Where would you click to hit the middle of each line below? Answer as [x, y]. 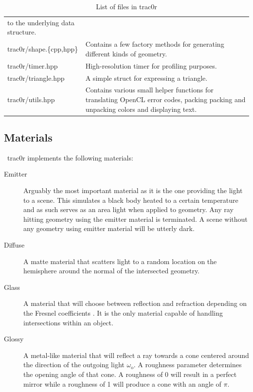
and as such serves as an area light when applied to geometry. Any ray [128, 209]
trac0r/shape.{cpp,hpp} [43, 49]
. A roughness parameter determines [188, 365]
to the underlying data [41, 22]
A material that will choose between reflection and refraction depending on [135, 303]
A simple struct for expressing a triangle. [146, 78]
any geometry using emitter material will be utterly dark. [109, 228]
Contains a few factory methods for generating [155, 44]
